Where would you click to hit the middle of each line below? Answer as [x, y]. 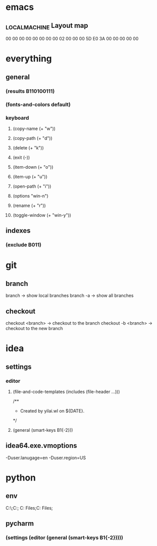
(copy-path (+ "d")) [32, 138]
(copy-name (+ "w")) [34, 129]
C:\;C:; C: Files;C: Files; [29, 508]
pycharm [20, 523]
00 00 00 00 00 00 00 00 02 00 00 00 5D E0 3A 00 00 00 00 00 [72, 39]
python [21, 478]
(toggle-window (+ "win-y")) [42, 215]
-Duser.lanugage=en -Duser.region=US [46, 458]
